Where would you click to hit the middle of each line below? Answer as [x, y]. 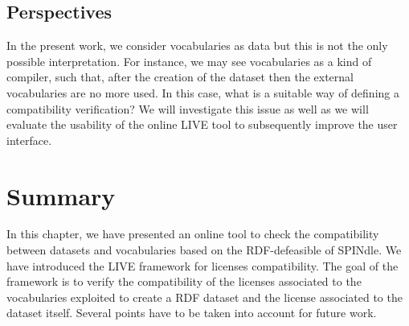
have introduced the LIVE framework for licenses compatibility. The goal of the [202, 265]
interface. [29, 140]
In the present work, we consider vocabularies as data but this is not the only [197, 45]
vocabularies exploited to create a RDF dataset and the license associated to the [204, 297]
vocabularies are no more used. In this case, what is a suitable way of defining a [203, 92]
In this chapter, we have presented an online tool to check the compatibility [193, 234]
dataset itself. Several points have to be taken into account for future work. [192, 313]
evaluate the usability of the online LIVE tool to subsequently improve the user [202, 124]
